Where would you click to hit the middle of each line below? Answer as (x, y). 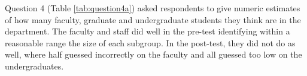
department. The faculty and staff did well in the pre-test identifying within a (148, 31)
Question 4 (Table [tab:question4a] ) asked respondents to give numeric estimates (153, 8)
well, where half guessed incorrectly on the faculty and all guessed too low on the (153, 54)
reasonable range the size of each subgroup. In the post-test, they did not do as (150, 42)
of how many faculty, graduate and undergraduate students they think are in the (153, 19)
